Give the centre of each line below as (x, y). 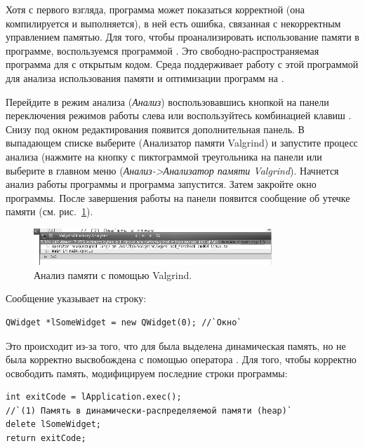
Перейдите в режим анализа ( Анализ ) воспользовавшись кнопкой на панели (167, 101)
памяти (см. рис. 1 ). (49, 211)
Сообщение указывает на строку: (76, 298)
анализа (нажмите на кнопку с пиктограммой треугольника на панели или (164, 156)
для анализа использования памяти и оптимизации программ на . (145, 77)
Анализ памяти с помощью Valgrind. (113, 274)
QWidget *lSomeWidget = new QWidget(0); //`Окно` (124, 322)
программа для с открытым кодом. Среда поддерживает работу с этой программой (182, 64)
